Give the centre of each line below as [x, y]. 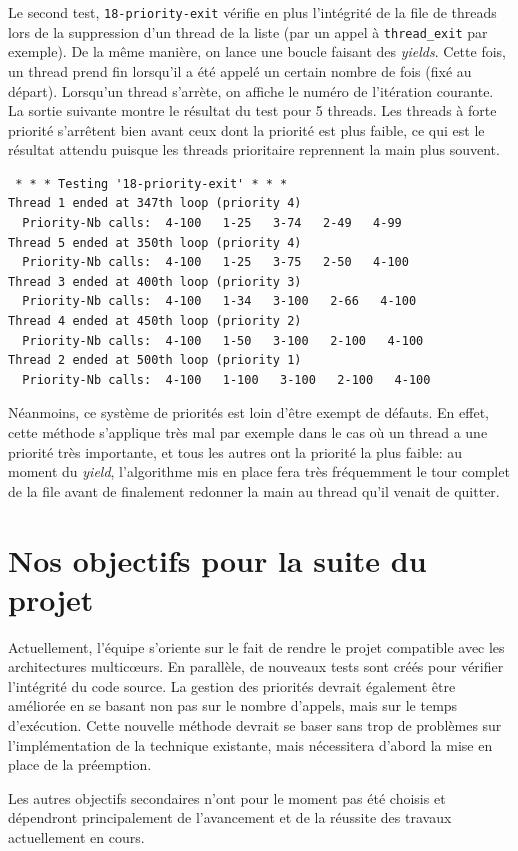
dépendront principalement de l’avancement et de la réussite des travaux [230, 817]
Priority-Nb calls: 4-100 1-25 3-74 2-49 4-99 [212, 223]
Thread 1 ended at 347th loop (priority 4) [155, 203]
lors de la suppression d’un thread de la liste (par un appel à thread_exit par [248, 31]
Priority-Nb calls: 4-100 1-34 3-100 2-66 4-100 [219, 301]
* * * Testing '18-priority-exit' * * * [151, 183]
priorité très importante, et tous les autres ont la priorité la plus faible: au [235, 451]
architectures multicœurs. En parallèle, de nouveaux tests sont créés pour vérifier [256, 666]
